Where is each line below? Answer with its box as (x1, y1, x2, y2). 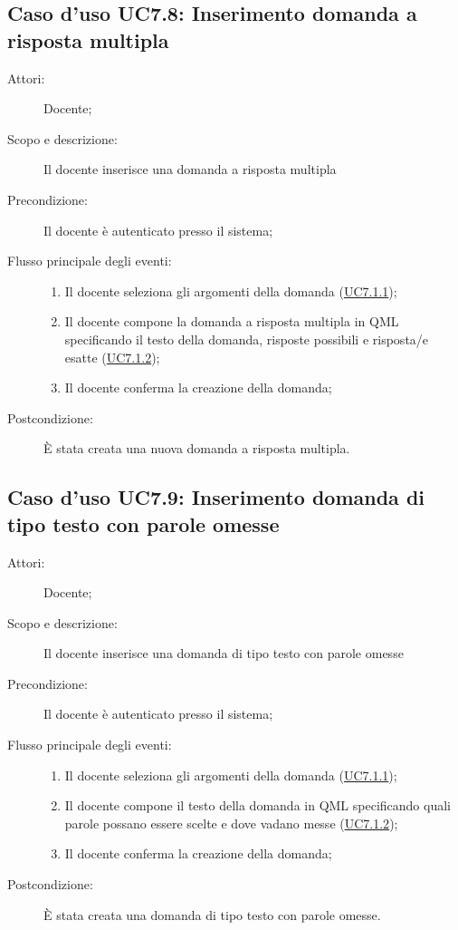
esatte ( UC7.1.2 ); (64, 347, 160, 366)
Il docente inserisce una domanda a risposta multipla (43, 160, 337, 179)
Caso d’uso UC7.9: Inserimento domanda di (7, 483, 425, 511)
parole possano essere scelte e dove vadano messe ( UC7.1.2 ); (64, 813, 398, 832)
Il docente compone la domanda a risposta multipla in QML (64, 312, 399, 331)
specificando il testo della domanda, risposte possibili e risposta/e (64, 329, 429, 348)
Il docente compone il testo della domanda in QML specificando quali (64, 796, 451, 815)
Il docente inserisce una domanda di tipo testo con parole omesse (43, 644, 404, 663)
